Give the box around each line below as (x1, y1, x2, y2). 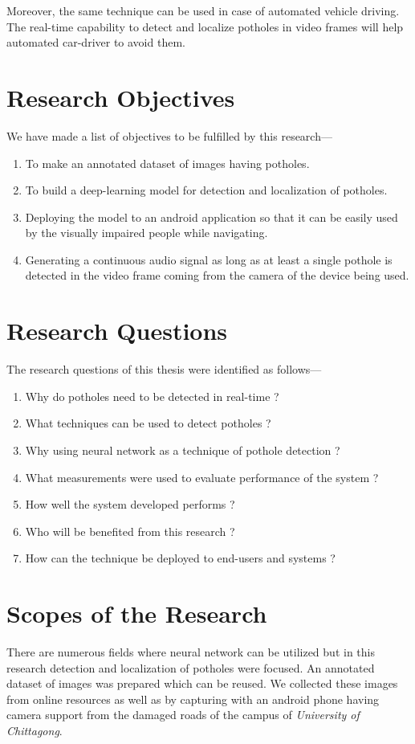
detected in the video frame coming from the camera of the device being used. (25, 267, 409, 284)
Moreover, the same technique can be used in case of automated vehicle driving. (6, 2, 400, 18)
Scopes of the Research (6, 597, 267, 630)
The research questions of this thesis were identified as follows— (6, 361, 322, 378)
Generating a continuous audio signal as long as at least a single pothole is (25, 251, 393, 268)
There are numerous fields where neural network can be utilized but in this (6, 644, 375, 660)
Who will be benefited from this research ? (25, 522, 235, 539)
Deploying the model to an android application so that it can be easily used (25, 208, 398, 225)
